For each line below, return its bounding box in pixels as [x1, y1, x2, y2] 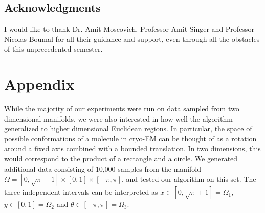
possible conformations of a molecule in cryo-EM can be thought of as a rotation [4, 133, 257, 144]
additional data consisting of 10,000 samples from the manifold [4, 163, 201, 174]
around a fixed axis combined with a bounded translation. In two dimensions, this [4, 143, 261, 154]
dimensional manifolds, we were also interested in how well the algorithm [4, 113, 233, 124]
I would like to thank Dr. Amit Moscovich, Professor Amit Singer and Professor [4, 23, 254, 34]
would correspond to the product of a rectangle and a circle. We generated [4, 153, 238, 164]
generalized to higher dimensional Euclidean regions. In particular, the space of [4, 123, 252, 134]
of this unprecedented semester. [4, 43, 103, 54]
